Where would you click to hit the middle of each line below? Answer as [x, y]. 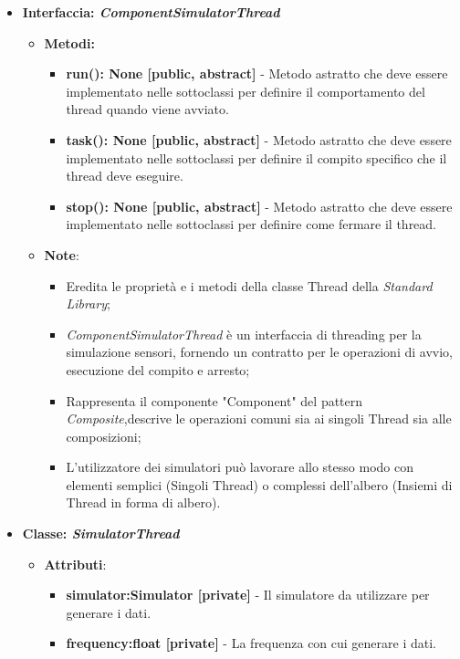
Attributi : [75, 564]
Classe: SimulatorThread [101, 533]
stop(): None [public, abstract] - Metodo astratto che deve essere [259, 206]
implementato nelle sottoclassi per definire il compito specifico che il [256, 157]
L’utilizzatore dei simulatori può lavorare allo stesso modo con [240, 467]
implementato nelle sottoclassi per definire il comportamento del [246, 91]
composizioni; [104, 436]
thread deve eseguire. [125, 176]
